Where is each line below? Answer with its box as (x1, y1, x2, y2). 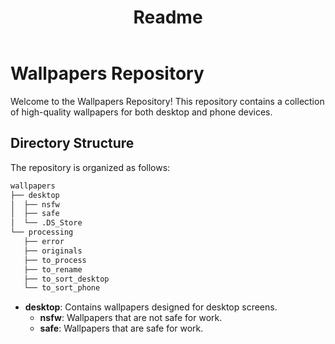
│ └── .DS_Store (10, 218, 83, 228)
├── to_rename (23, 264, 83, 275)
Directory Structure (10, 135, 135, 152)
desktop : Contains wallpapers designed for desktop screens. (24, 301, 278, 313)
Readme (133, 6, 203, 29)
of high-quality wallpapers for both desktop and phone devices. (10, 106, 273, 118)
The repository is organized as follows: (10, 161, 171, 173)
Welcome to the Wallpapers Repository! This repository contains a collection (10, 95, 325, 107)
